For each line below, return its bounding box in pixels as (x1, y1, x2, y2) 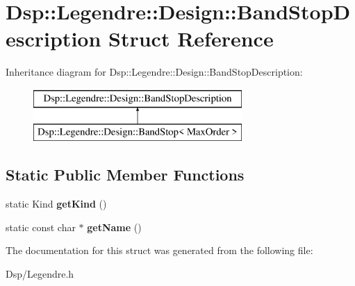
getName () (87, 219, 142, 234)
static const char (6, 219, 76, 234)
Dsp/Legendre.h (6, 267, 74, 281)
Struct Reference (108, 24, 274, 53)
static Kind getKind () (6, 196, 107, 211)
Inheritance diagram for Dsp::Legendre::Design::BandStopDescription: (6, 65, 303, 79)
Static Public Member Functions (6, 164, 245, 185)
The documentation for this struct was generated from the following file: (6, 243, 313, 258)
